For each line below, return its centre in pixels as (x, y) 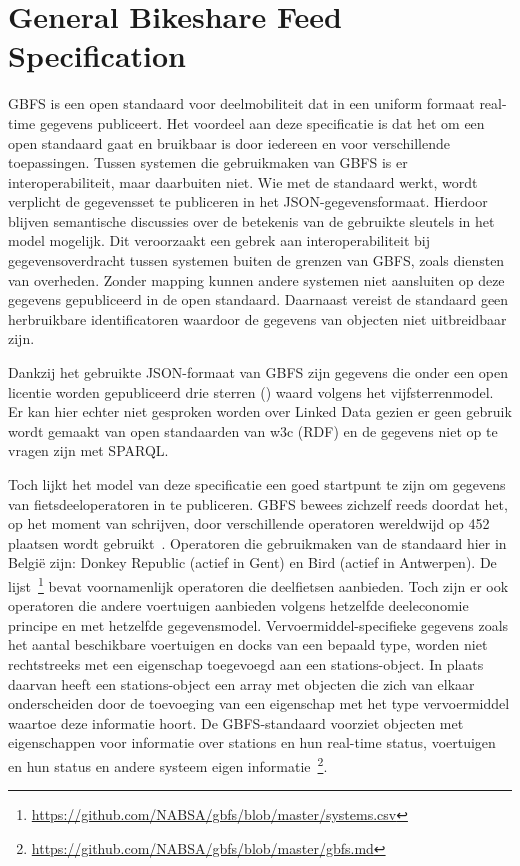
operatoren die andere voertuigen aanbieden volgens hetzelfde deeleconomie (238, 605)
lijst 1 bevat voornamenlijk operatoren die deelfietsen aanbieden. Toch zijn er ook (258, 584)
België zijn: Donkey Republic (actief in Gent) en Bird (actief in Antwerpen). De (252, 562)
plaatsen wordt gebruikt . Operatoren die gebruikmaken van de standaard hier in (257, 542)
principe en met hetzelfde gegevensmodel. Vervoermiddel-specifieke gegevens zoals (258, 624)
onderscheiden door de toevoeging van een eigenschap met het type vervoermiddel (259, 703)
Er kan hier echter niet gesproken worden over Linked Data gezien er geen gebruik (260, 411)
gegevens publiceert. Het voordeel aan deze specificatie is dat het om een (262, 122)
